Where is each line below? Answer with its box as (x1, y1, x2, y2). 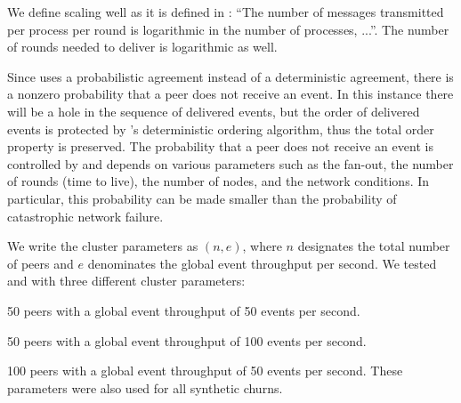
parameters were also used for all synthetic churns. (7, 378, 283, 397)
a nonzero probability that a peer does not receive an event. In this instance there (7, 85, 454, 103)
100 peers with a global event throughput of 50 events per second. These (7, 361, 403, 380)
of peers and (7, 254, 74, 272)
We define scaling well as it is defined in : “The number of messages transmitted (7, 3, 444, 20)
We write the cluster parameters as (7, 237, 198, 255)
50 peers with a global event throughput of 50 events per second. (7, 301, 360, 319)
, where (242, 237, 282, 255)
